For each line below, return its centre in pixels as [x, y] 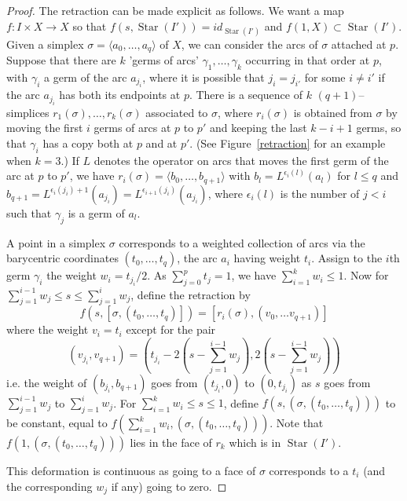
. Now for [366, 275]
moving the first [45, 128]
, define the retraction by [191, 294]
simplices [28, 112]
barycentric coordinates [62, 258]
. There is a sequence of [246, 95]
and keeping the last [258, 128]
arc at [20, 176]
